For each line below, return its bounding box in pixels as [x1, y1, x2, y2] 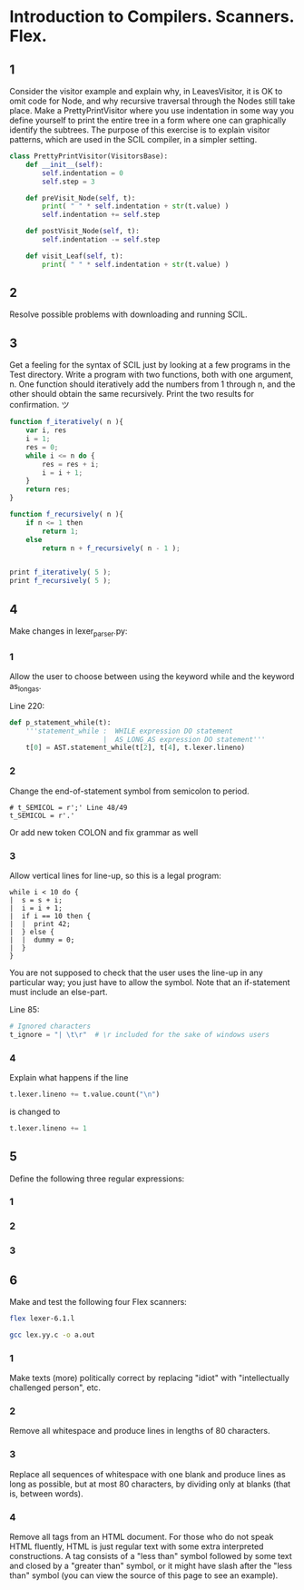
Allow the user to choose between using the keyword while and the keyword [9, 671, 295, 682]
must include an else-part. [9, 986, 108, 997]
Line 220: [9, 700, 45, 711]
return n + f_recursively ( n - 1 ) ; [42, 543, 181, 553]
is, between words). [9, 1487, 83, 1499]
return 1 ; [42, 527, 79, 536]
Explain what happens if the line [9, 1072, 129, 1082]
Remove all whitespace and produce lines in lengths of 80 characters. [9, 1426, 270, 1437]
